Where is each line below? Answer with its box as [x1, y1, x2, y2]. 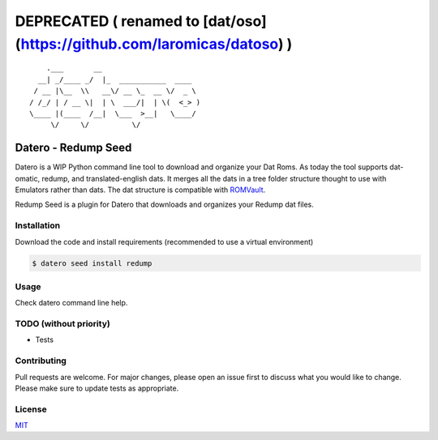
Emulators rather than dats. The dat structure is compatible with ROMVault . [15, 185, 266, 194]
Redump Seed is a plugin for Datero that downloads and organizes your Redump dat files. [15, 199, 314, 210]
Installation [15, 220, 61, 231]
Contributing [15, 355, 67, 366]
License [15, 404, 48, 415]
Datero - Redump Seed [15, 141, 132, 155]
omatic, [15, 173, 41, 183]
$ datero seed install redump [32, 258, 152, 267]
